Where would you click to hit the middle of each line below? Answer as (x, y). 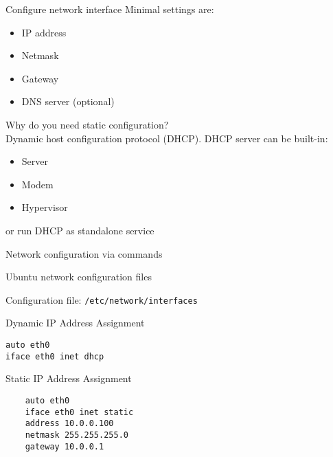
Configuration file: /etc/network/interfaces (102, 299)
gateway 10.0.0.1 (65, 446)
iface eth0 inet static (79, 412)
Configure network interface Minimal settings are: (110, 9)
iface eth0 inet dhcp (55, 356)
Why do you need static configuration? (87, 124)
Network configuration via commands (84, 253)
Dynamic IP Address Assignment (75, 323)
